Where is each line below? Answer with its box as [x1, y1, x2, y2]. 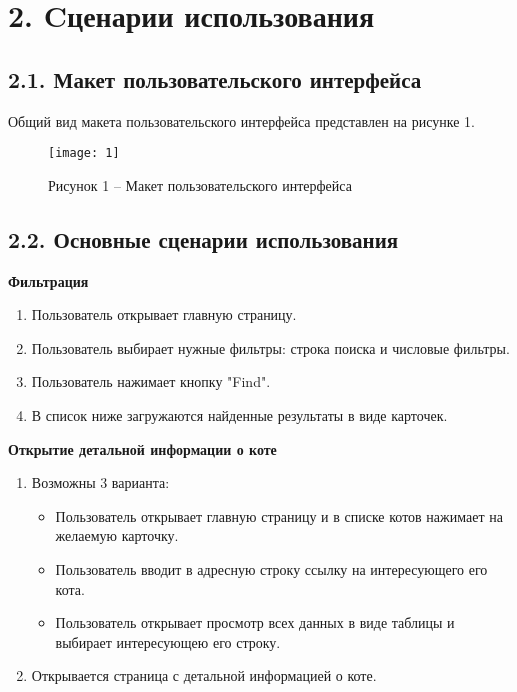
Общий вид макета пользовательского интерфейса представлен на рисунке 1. [8, 110, 475, 131]
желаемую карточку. [55, 525, 179, 546]
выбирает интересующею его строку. [55, 631, 281, 652]
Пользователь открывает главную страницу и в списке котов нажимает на [55, 505, 503, 526]
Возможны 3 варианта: [31, 472, 170, 493]
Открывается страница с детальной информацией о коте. [31, 665, 377, 686]
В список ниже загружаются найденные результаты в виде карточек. [31, 405, 448, 425]
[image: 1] [48, 146, 120, 161]
